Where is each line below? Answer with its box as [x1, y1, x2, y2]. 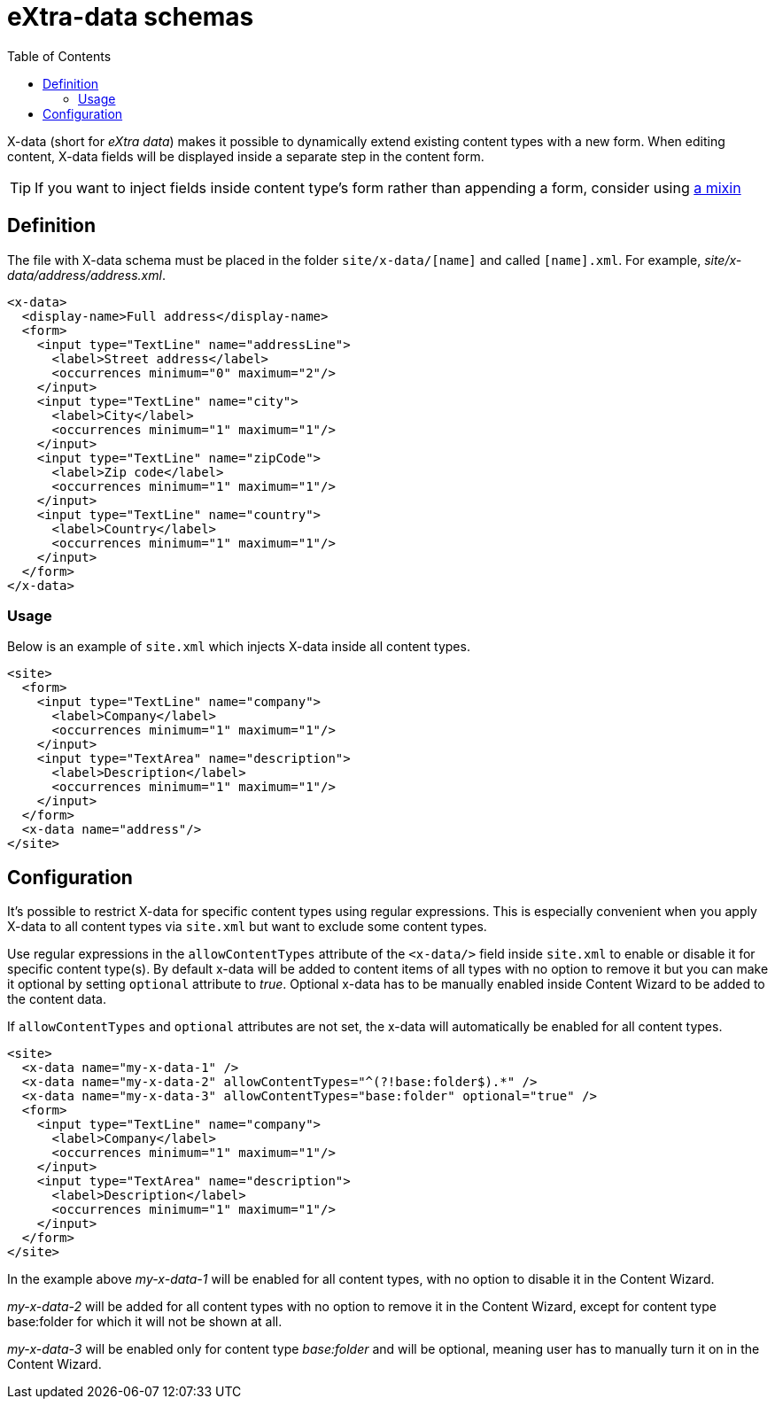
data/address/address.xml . [7, 267, 166, 283]
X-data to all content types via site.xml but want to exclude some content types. [7, 919, 487, 935]
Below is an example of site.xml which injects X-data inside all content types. [7, 639, 470, 655]
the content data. [7, 991, 106, 1007]
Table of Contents [7, 48, 112, 64]
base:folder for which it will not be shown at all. [7, 1314, 283, 1330]
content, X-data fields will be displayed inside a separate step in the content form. [7, 148, 484, 164]
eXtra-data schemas [7, 2, 254, 32]
